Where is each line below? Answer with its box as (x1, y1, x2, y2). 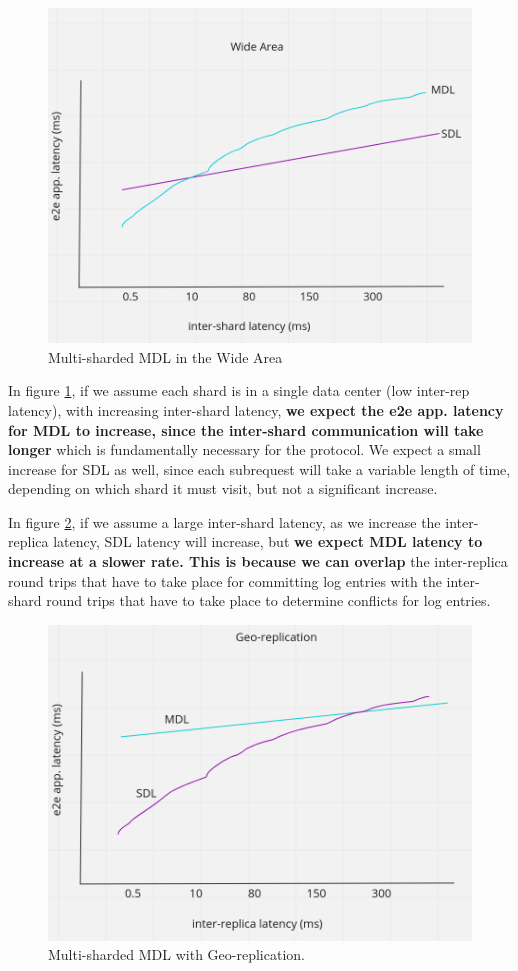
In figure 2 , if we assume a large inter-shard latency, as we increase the (8, 511, 441, 532)
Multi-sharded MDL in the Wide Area (48, 346, 283, 367)
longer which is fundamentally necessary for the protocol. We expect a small (8, 439, 481, 460)
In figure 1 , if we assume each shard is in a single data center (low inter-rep (8, 380, 470, 401)
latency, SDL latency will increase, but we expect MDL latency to (53, 531, 483, 552)
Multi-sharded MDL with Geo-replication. (48, 944, 305, 965)
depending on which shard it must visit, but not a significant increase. (8, 478, 438, 499)
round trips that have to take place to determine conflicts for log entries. (46, 590, 491, 611)
